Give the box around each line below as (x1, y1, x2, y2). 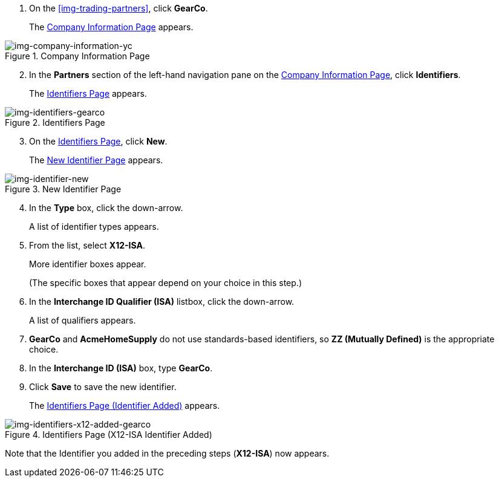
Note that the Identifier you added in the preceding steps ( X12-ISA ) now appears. (5, 448, 330, 458)
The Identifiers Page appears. (29, 88, 147, 99)
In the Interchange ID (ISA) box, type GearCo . (29, 363, 213, 373)
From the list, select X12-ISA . (29, 240, 145, 250)
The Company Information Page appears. (29, 22, 194, 32)
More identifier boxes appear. (29, 259, 146, 269)
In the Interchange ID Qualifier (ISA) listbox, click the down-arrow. (29, 296, 295, 307)
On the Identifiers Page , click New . (29, 136, 168, 146)
